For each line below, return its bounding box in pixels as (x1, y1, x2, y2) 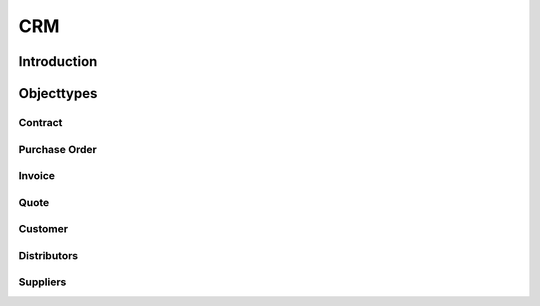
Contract (18, 115, 63, 129)
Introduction (18, 53, 98, 70)
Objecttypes (18, 85, 98, 102)
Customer (18, 222, 69, 236)
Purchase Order (18, 142, 97, 156)
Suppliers (18, 275, 67, 289)
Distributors (18, 248, 79, 262)
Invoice (18, 169, 55, 183)
